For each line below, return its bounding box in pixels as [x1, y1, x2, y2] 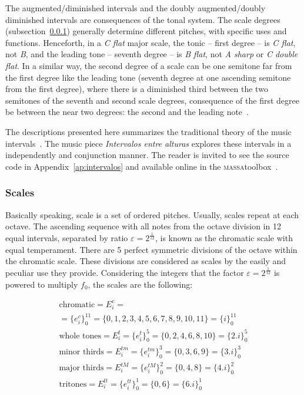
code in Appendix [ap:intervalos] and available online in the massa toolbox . [5, 160, 278, 172]
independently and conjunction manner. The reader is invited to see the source [5, 149, 289, 161]
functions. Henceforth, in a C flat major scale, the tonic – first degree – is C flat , [5, 36, 296, 48]
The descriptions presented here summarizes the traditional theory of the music [5, 125, 292, 137]
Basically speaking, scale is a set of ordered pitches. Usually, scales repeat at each [5, 208, 299, 220]
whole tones [59, 331, 102, 340]
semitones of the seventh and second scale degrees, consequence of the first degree [5, 94, 299, 106]
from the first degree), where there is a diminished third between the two [5, 83, 268, 95]
